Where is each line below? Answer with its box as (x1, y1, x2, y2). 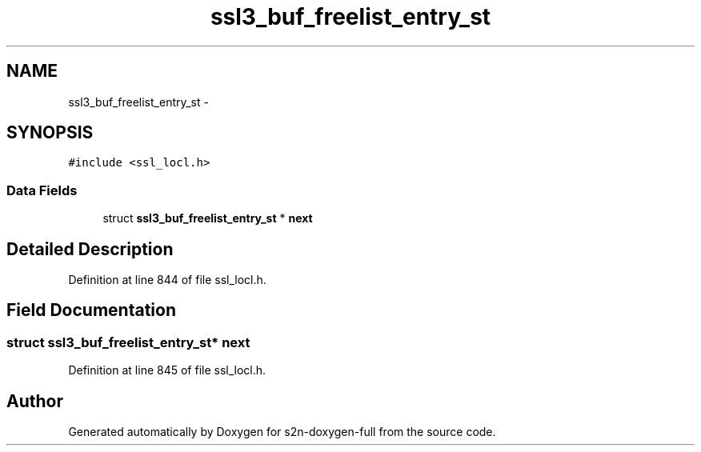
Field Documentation (6, 300, 176, 321)
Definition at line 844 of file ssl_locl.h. (68, 273, 266, 287)
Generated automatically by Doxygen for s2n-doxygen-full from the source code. (68, 425, 496, 439)
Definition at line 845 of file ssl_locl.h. (68, 363, 266, 378)
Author (6, 390, 63, 411)
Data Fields (6, 182, 78, 198)
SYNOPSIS (6, 122, 94, 143)
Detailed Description (6, 238, 174, 259)
